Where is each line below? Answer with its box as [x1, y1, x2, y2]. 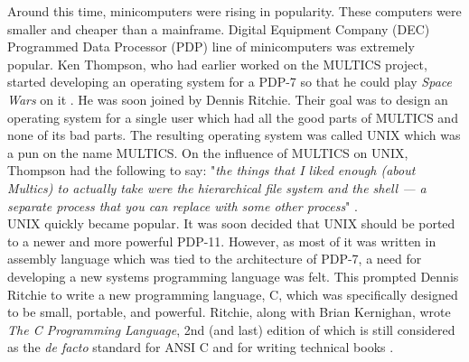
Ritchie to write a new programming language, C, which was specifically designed [7, 284, 458, 303]
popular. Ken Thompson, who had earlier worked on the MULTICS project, [7, 54, 427, 73]
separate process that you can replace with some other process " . [7, 196, 358, 215]
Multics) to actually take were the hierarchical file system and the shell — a [7, 178, 427, 197]
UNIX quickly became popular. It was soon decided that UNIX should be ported [7, 214, 455, 233]
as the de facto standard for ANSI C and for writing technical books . [7, 338, 394, 357]
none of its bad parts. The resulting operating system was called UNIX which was [7, 125, 461, 144]
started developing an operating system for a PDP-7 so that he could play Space [7, 72, 452, 91]
